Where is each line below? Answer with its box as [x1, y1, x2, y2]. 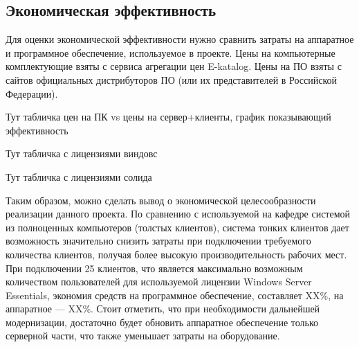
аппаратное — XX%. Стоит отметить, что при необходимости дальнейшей [6, 301, 320, 316]
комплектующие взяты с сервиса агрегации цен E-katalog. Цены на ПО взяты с [6, 59, 342, 73]
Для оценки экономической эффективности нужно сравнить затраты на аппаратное [6, 32, 354, 46]
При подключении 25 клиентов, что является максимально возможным [6, 260, 303, 275]
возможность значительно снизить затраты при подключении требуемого [6, 233, 311, 248]
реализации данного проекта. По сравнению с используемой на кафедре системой [6, 206, 351, 221]
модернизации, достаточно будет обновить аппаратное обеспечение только [6, 314, 318, 329]
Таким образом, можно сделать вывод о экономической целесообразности [6, 193, 316, 207]
